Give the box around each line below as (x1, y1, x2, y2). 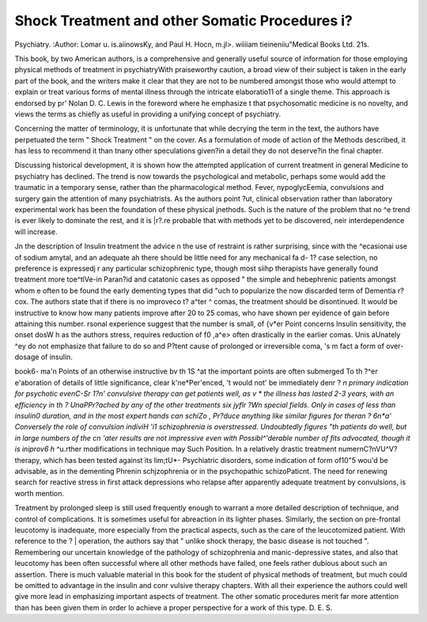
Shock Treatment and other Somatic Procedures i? (14, 12, 353, 29)
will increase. (14, 226, 59, 237)
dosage (14, 352, 40, 362)
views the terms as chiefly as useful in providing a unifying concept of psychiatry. (14, 109, 282, 119)
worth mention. (14, 488, 65, 498)
